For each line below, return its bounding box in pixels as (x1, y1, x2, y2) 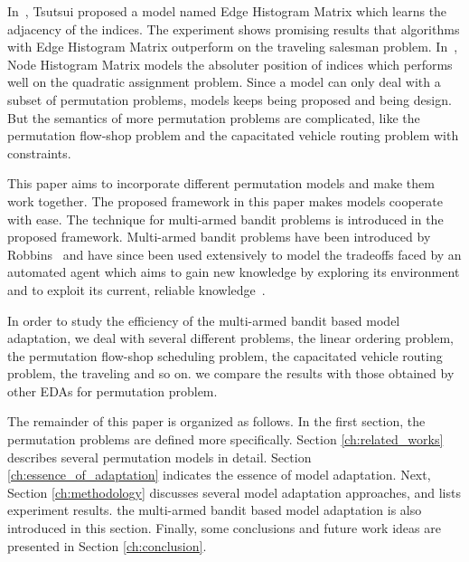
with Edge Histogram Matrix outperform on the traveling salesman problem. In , (7, 37, 458, 56)
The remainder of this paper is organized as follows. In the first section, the (7, 412, 426, 431)
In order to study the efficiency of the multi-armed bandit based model (7, 310, 400, 329)
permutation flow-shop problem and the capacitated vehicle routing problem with (7, 126, 459, 145)
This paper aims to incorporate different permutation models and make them (7, 174, 435, 193)
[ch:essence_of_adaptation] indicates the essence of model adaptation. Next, (7, 465, 431, 484)
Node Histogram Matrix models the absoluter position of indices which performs (7, 54, 453, 73)
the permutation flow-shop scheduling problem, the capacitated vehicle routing (7, 346, 443, 365)
